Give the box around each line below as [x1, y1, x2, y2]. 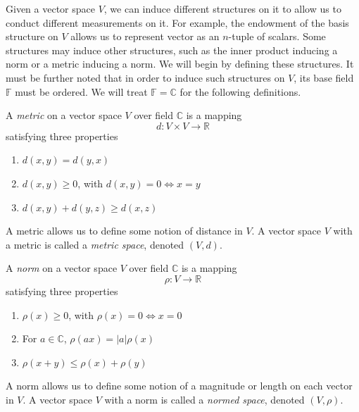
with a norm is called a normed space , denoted [104, 392, 305, 406]
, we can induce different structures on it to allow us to [103, 1, 341, 15]
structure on [6, 29, 58, 44]
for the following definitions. [179, 84, 301, 99]
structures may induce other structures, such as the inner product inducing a [6, 42, 338, 57]
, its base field [294, 70, 354, 85]
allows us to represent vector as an [70, 29, 220, 44]
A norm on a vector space [6, 261, 118, 275]
